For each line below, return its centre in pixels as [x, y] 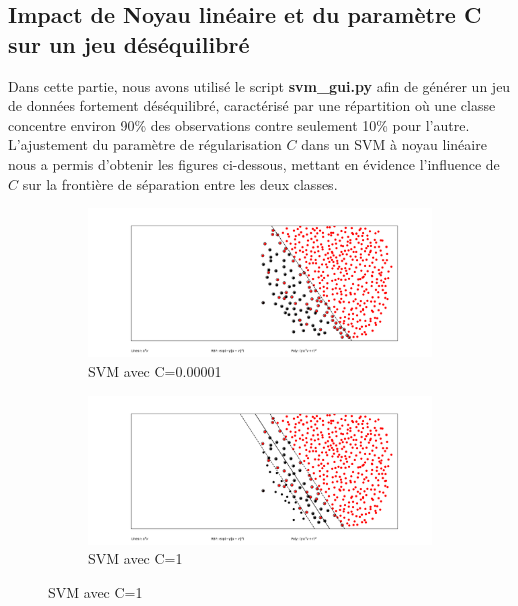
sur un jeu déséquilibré [129, 43]
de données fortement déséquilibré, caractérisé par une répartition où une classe [252, 105]
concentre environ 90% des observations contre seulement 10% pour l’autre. [239, 124]
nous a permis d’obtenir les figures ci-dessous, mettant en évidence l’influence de [254, 163]
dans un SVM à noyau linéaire [394, 144]
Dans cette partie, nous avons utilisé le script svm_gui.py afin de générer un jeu [259, 85]
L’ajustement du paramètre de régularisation [145, 144]
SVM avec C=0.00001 [155, 370]
